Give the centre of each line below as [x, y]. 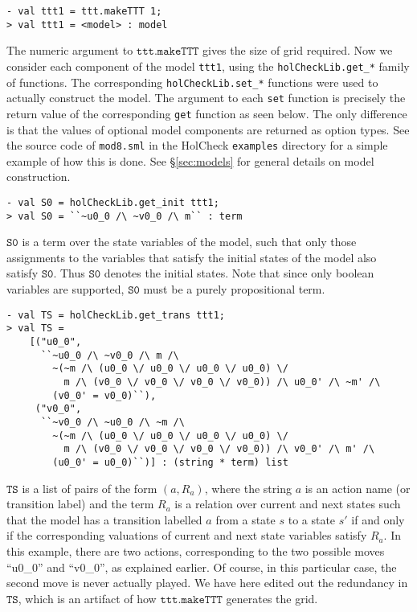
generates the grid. [272, 598]
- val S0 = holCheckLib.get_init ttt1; [113, 202]
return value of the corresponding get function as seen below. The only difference [207, 113]
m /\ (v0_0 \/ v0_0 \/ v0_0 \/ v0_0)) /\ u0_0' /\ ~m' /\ [222, 382]
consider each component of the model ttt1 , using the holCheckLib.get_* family [208, 66]
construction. [39, 177]
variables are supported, [65, 289]
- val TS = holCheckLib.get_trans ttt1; [116, 315]
